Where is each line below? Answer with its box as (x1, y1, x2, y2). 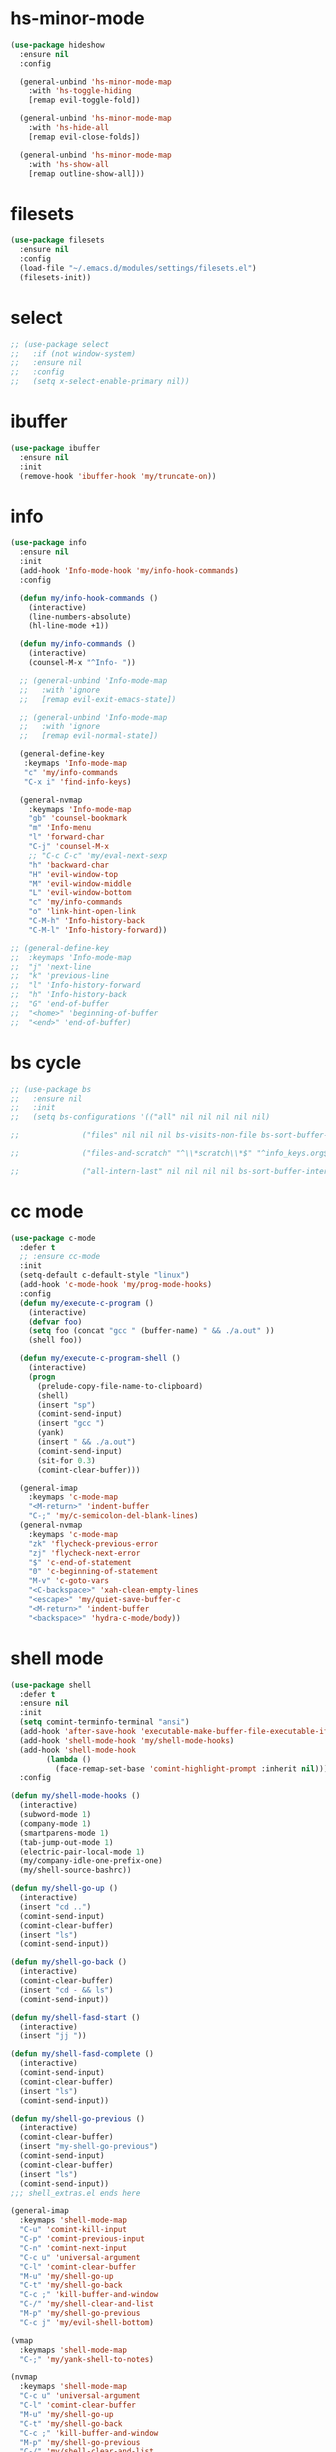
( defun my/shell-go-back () (10, 1957, 128, 1967)
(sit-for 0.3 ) (36, 1455, 97, 1466)
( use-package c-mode (10, 1233, 97, 1243)
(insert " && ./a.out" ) (36, 1437, 137, 1447)
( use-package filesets (10, 235, 105, 246)
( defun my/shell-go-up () (10, 1883, 118, 1894)
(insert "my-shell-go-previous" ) (19, 2142, 159, 2152)
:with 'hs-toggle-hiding (28, 86, 132, 96)
